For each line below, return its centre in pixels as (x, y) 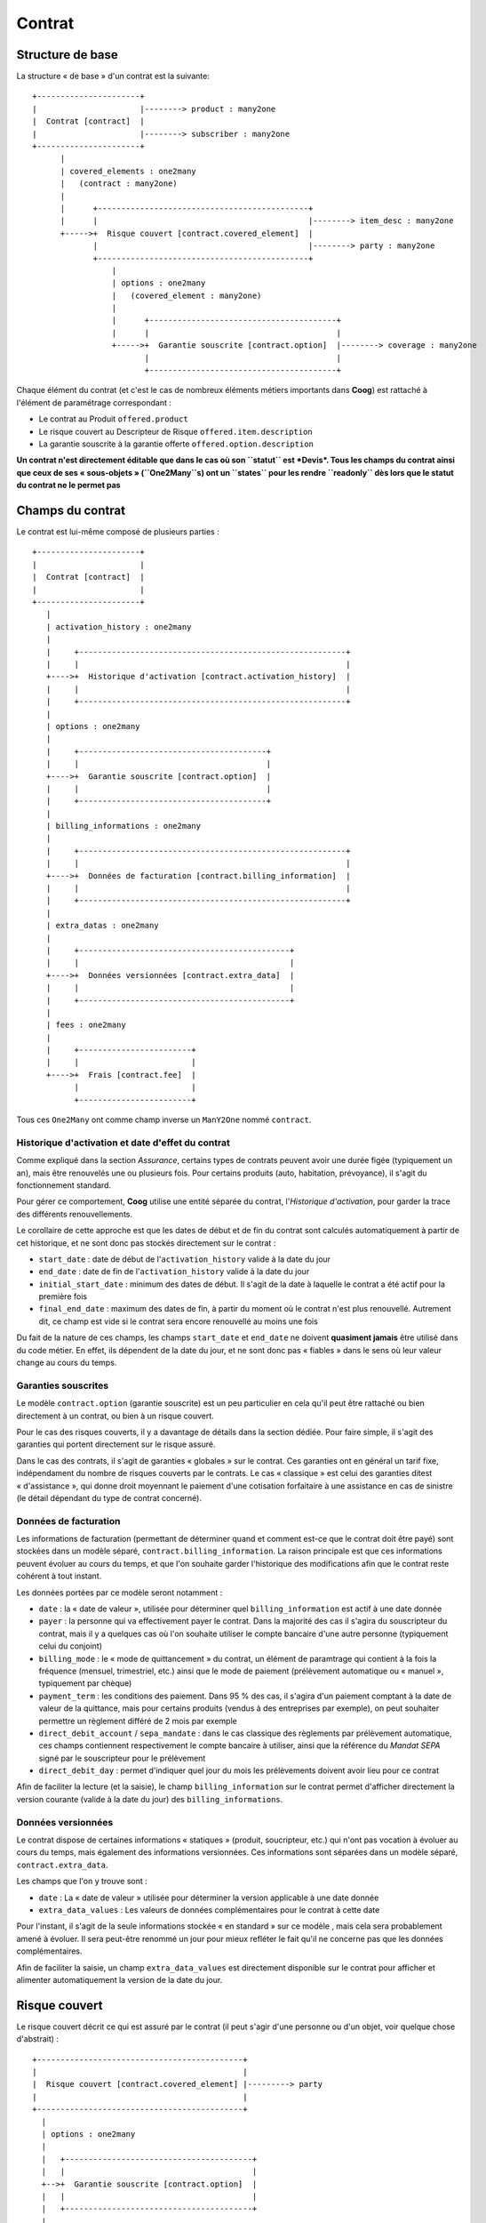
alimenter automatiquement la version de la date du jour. (120, 1979)
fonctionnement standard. (64, 1185)
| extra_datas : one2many (102, 926)
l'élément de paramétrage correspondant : (94, 402)
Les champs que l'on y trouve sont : (82, 1882)
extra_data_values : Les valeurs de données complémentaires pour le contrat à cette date (209, 1910)
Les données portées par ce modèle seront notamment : (120, 1593)
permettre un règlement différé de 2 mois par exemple (138, 1721)
